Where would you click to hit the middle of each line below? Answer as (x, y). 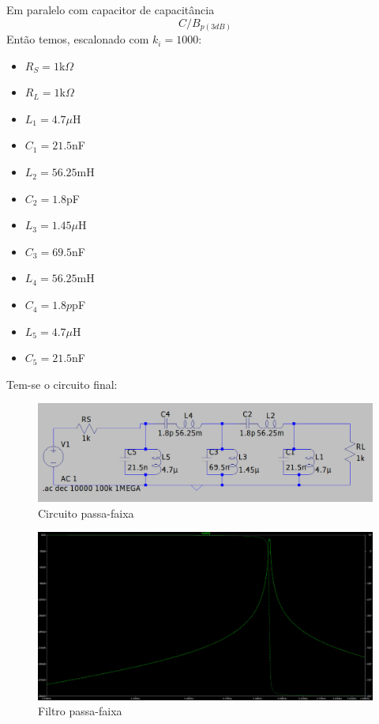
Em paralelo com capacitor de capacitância (111, 9)
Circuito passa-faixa (86, 513)
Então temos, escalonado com (78, 39)
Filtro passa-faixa (80, 711)
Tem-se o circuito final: (62, 384)
